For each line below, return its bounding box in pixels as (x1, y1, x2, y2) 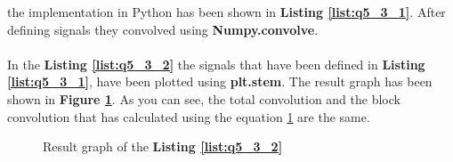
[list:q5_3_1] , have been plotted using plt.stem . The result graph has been (7, 72, 433, 91)
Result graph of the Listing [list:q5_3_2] (43, 137, 283, 156)
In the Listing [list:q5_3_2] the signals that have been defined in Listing (7, 54, 425, 73)
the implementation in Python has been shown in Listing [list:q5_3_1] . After (7, 3, 446, 20)
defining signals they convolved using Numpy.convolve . (7, 20, 319, 38)
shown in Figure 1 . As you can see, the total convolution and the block (7, 89, 400, 108)
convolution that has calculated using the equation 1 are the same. (7, 107, 370, 126)
